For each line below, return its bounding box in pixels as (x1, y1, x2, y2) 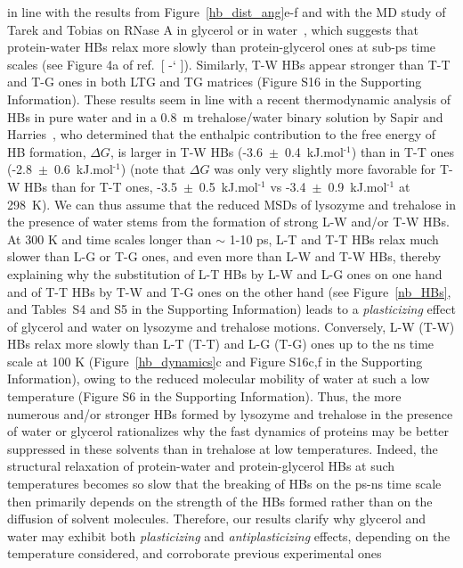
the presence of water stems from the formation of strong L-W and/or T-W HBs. (7, 212, 450, 231)
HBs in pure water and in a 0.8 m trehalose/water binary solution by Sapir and (7, 107, 443, 126)
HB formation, (7, 142, 86, 161)
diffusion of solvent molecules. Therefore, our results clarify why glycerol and (7, 509, 426, 528)
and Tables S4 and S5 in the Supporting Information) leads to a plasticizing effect (7, 300, 456, 318)
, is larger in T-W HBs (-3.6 (110, 142, 263, 161)
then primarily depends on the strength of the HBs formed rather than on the (7, 491, 433, 510)
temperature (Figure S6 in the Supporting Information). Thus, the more (7, 387, 402, 406)
